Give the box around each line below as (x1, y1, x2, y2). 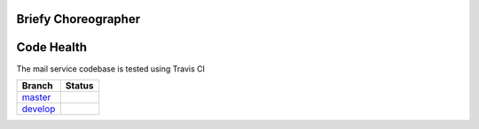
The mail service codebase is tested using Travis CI (16, 63, 206, 74)
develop (21, 102, 56, 115)
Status (65, 80, 94, 92)
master (21, 91, 51, 103)
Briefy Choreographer (16, 11, 141, 27)
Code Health (16, 40, 88, 55)
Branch (21, 80, 53, 92)
